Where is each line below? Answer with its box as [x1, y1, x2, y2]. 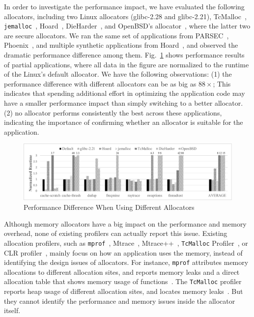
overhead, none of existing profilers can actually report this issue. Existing [4, 228, 227, 238]
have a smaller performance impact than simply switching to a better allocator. [4, 98, 243, 108]
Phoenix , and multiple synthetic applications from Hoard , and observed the [4, 40, 238, 50]
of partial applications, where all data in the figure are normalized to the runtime [4, 59, 249, 69]
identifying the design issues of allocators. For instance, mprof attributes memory [4, 257, 249, 267]
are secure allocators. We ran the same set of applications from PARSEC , [4, 30, 229, 40]
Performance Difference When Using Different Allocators [24, 202, 195, 212]
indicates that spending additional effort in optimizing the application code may [4, 88, 245, 98]
